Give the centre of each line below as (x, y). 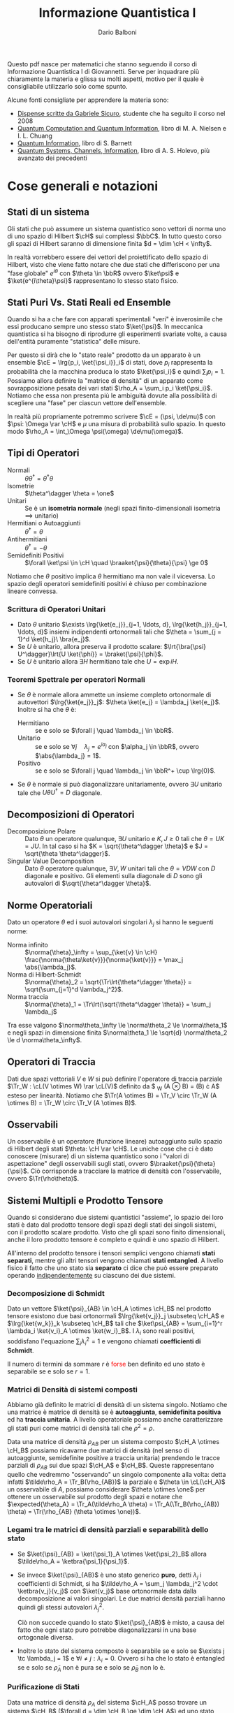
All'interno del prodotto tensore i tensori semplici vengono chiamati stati (111, 1253)
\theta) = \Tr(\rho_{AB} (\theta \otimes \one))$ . (74, 1512)
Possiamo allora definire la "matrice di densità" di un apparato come (105, 381)
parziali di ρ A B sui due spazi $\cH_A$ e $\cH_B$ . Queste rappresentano (111, 1466)
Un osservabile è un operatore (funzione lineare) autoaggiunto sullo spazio (115, 1142)
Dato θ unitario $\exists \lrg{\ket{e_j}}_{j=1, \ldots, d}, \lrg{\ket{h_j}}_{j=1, (122, 625)
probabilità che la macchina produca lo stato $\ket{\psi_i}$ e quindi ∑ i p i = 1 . (116, 372)
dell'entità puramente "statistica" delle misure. (74, 342)
